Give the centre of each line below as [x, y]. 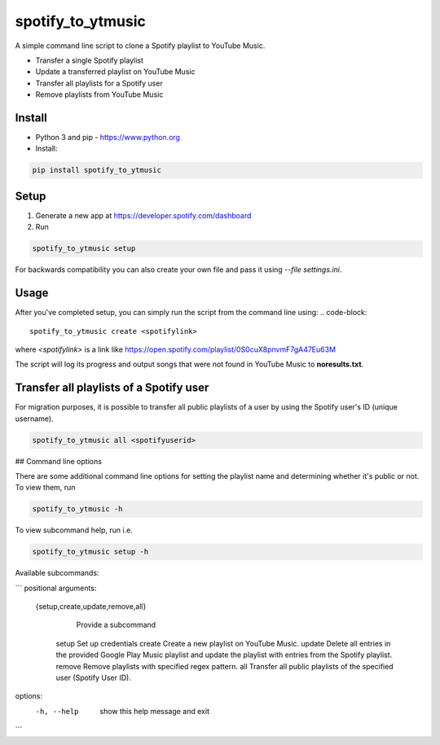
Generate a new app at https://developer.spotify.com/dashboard [143, 215]
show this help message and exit [154, 711]
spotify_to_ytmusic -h [77, 509]
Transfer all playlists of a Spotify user [112, 388]
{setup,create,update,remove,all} [91, 607]
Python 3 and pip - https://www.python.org [108, 138]
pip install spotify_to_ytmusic [97, 170]
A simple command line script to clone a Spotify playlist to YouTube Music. [140, 46]
